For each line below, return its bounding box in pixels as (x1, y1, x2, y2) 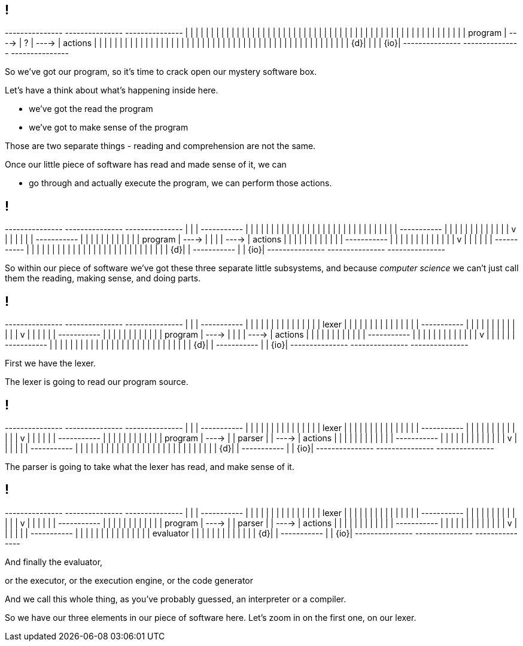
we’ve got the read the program (29, 104, 153, 114)
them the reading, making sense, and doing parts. (5, 273, 201, 284)
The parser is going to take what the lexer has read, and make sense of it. (5, 461, 294, 472)
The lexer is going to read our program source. (5, 377, 188, 387)
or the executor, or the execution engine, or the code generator (5, 575, 253, 586)
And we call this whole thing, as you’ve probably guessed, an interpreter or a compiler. (5, 593, 346, 604)
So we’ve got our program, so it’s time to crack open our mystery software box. (5, 66, 317, 77)
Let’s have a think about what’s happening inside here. (5, 85, 218, 96)
